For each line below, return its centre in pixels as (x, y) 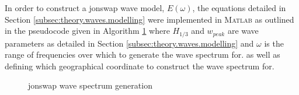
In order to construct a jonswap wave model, (85, 8)
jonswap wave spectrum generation (90, 85)
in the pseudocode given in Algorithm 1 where (87, 31)
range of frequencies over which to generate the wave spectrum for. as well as (142, 54)
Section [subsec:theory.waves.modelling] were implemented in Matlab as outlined (149, 19)
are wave (243, 31)
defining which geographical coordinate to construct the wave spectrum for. (140, 66)
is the (274, 43)
